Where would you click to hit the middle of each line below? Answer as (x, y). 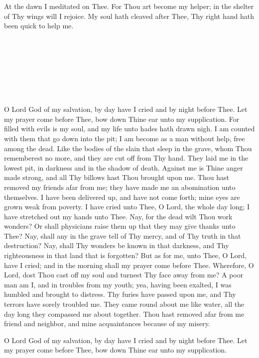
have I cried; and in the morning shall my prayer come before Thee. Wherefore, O (129, 265)
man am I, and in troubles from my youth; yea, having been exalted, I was (118, 284)
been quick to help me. (39, 26)
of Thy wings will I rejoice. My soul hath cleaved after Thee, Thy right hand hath (129, 16)
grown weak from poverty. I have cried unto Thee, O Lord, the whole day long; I (127, 207)
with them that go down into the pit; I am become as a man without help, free (125, 138)
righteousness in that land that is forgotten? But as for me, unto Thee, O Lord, (126, 255)
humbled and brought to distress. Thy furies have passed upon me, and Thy (120, 294)
